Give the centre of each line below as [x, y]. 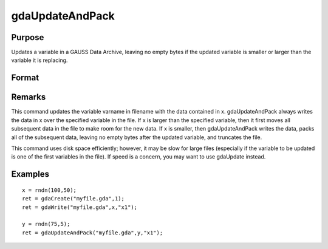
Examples [30, 174]
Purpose [28, 37]
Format [25, 78]
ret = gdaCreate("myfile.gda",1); [73, 199]
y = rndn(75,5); [46, 224]
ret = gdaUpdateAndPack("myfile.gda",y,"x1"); [93, 233]
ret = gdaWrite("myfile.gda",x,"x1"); [80, 207]
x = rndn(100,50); [50, 190]
